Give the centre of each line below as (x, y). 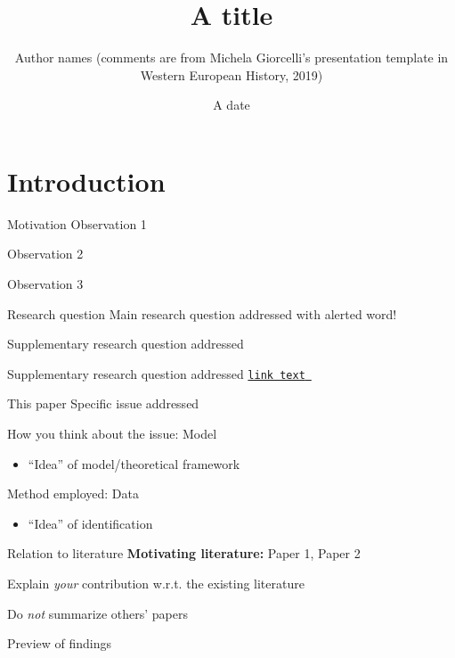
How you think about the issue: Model (112, 434)
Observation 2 (45, 254)
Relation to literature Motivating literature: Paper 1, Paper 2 (184, 553)
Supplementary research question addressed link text (156, 373)
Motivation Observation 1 (77, 223)
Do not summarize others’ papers (97, 613)
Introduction (86, 181)
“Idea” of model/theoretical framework (134, 463)
